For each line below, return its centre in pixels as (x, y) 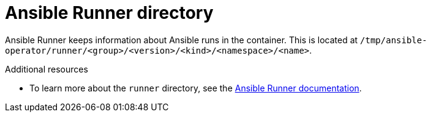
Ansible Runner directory (109, 13)
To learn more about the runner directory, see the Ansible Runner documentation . (196, 88)
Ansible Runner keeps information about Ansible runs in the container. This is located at (182, 40)
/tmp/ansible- (394, 40)
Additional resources (47, 69)
